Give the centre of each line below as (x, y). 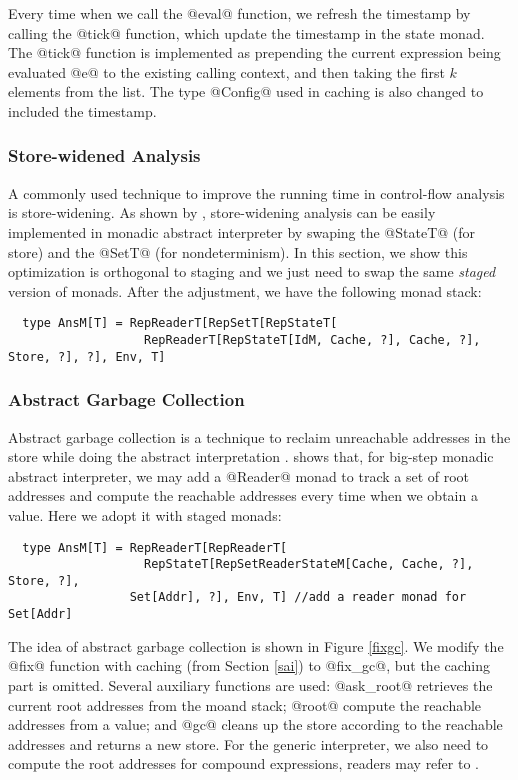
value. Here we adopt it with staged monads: (145, 514)
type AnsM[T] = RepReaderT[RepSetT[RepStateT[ (180, 323)
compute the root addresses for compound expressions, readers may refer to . (244, 763)
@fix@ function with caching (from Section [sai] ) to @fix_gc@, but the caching (249, 665)
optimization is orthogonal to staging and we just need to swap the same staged (252, 271)
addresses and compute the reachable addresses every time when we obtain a (243, 495)
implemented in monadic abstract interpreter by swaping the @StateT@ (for (242, 231)
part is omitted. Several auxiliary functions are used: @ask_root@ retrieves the (250, 684)
